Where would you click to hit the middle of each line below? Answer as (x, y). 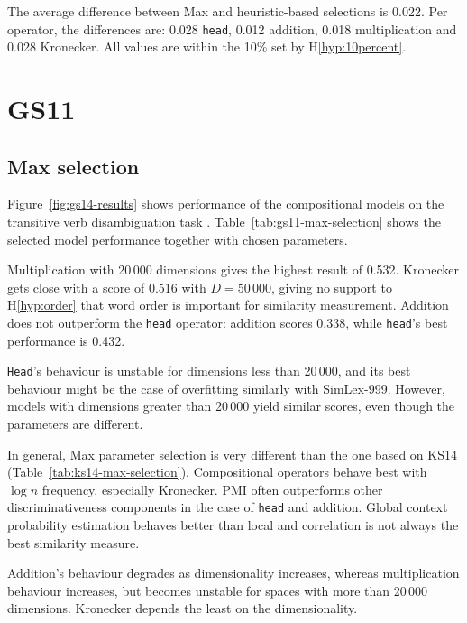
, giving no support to (331, 287)
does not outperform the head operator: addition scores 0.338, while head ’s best (228, 322)
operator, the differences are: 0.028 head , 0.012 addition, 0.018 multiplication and (232, 28)
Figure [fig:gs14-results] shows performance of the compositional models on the (226, 204)
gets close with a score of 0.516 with (107, 287)
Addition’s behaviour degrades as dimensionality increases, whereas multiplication (233, 573)
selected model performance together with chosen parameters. (178, 239)
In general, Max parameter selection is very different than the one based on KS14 (232, 454)
